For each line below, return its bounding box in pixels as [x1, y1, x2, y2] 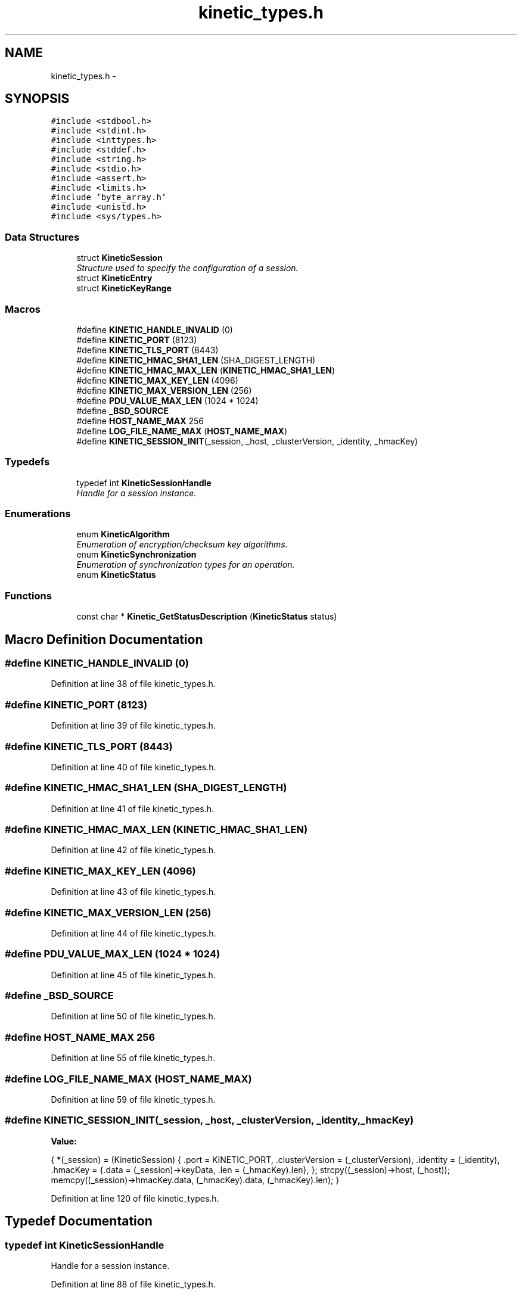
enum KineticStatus [76, 570, 156, 580]
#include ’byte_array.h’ [51, 192, 167, 203]
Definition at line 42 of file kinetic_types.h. [51, 845, 216, 856]
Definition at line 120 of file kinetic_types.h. [51, 1193, 219, 1203]
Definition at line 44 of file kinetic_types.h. [51, 928, 216, 938]
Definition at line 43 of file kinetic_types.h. [51, 886, 216, 897]
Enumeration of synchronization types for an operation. [76, 559, 295, 570]
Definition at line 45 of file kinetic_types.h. [51, 969, 216, 980]
